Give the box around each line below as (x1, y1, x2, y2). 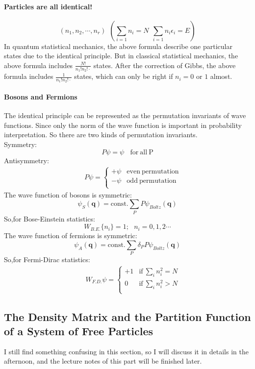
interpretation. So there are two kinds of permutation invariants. (4, 129, 198, 140)
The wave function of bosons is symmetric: (4, 189, 132, 199)
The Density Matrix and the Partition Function (4, 309, 251, 324)
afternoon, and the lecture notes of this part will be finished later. (4, 356, 202, 366)
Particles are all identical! (4, 1, 93, 11)
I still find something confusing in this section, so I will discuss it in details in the (4, 346, 249, 356)
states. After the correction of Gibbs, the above (93, 60, 236, 70)
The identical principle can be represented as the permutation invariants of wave (4, 110, 246, 121)
